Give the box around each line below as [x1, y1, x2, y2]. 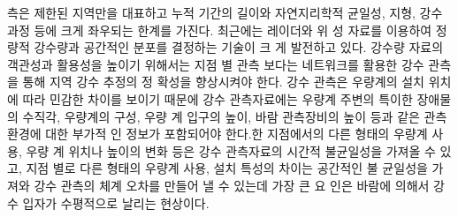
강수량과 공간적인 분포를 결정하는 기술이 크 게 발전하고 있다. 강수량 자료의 [34, 38, 444, 56]
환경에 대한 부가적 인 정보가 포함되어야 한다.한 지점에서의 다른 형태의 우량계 [7, 124, 428, 143]
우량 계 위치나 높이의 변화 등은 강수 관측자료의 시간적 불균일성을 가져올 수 [26, 141, 436, 160]
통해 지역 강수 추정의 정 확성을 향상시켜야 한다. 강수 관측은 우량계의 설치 [22, 72, 424, 91]
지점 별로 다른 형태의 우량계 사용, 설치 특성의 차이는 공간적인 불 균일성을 [26, 159, 428, 177]
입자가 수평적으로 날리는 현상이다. [22, 193, 210, 212]
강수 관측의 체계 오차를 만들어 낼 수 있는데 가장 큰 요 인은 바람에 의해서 [34, 176, 430, 194]
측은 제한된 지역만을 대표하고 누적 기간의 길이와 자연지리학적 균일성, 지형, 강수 [7, 4, 443, 21]
